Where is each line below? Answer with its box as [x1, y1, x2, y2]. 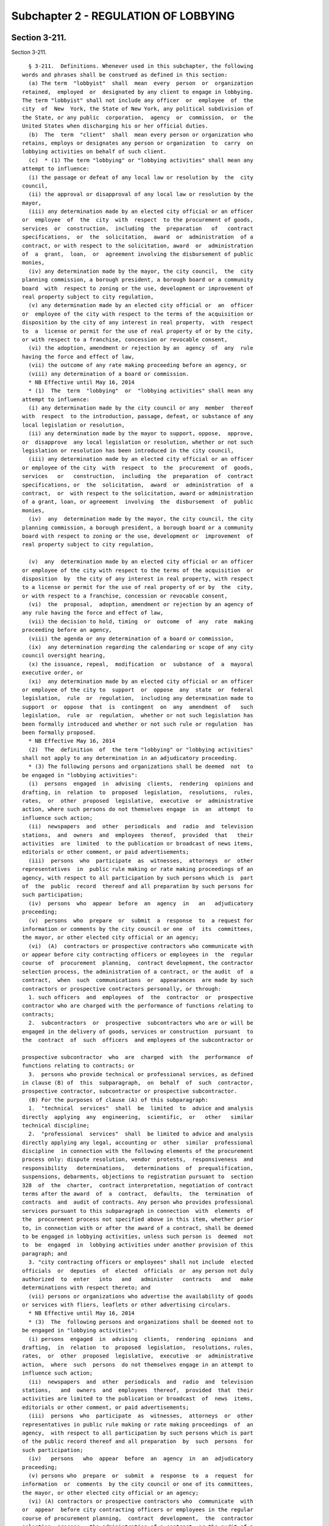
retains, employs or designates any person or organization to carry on [22, 139, 253, 146]
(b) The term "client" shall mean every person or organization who [28, 131, 253, 138]
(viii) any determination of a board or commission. [28, 370, 189, 377]
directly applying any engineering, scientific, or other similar [22, 1113, 253, 1120]
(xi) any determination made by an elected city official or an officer [28, 678, 253, 685]
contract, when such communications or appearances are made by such [22, 977, 253, 984]
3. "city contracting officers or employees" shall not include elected [28, 1259, 253, 1266]
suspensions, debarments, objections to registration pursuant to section [22, 1173, 253, 1181]
